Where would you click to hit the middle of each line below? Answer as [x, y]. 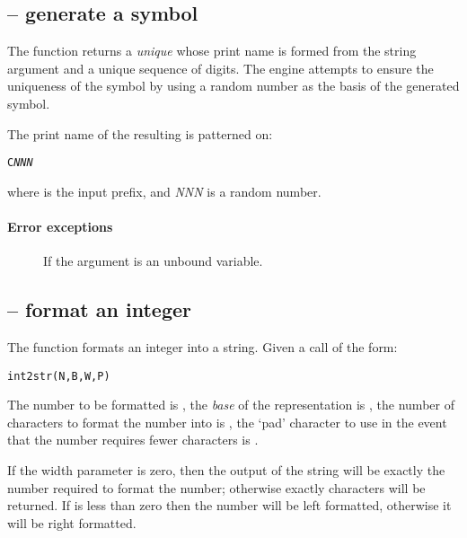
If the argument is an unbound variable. [153, 261]
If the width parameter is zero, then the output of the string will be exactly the [226, 470]
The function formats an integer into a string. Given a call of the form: [203, 347]
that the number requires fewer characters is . [133, 440]
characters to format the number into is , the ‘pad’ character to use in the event [227, 422]
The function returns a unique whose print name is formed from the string [212, 51]
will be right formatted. [72, 522]
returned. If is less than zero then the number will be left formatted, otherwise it [229, 505]
